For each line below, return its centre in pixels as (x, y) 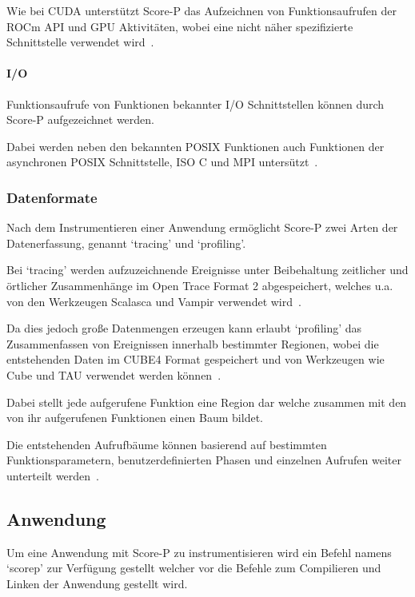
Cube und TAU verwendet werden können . (114, 374)
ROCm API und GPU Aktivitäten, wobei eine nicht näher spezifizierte (180, 26)
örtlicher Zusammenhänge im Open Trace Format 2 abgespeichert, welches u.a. (200, 285)
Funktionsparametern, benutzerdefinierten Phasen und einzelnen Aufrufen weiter (204, 460)
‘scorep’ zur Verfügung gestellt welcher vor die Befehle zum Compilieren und (194, 568)
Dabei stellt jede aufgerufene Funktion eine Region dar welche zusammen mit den (207, 402)
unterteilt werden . (53, 475)
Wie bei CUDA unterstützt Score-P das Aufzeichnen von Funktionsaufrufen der (202, 10)
